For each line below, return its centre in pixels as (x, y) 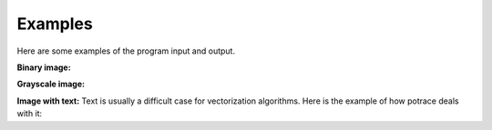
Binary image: (44, 67)
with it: (30, 114)
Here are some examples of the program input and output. (126, 51)
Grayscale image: (51, 84)
